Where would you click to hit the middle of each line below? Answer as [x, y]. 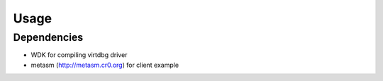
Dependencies [48, 37]
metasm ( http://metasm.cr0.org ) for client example [105, 65]
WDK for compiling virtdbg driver [79, 55]
